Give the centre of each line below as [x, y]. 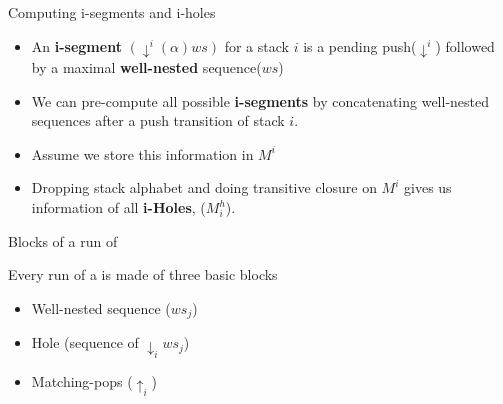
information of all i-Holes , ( [118, 207]
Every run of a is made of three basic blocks [143, 274]
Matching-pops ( [82, 380]
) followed [465, 45]
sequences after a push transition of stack [158, 120]
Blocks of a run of [63, 240]
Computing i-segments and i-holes [112, 12]
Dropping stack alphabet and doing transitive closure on [204, 187]
